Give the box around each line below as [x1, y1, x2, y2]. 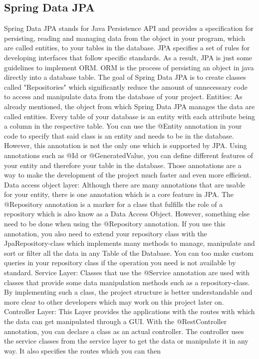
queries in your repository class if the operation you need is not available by [4, 257, 236, 268]
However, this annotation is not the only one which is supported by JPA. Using [4, 140, 247, 151]
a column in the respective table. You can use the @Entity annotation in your [4, 121, 242, 131]
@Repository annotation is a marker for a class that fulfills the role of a [4, 198, 223, 209]
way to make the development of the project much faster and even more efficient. [4, 170, 252, 180]
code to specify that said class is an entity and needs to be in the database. [4, 130, 234, 141]
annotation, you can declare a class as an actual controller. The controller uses [4, 326, 244, 336]
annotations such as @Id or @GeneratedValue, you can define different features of [4, 150, 254, 160]
